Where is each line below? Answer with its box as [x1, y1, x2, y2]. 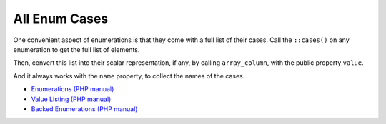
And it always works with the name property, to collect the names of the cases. [13, 71, 245, 80]
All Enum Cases [13, 11, 109, 26]
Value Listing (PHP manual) [31, 95, 112, 103]
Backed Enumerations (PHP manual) [31, 104, 138, 113]
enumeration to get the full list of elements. [13, 45, 140, 53]
